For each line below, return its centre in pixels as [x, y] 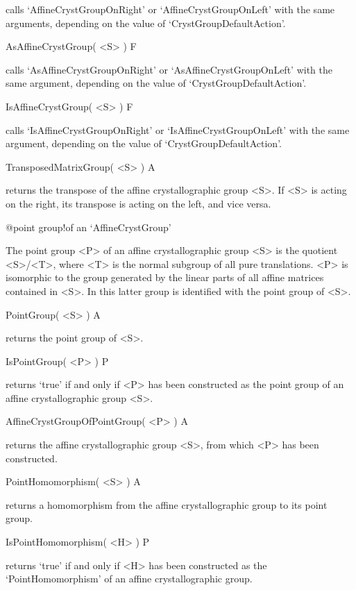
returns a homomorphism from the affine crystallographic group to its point [167, 504]
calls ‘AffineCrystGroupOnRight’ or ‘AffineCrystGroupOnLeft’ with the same [170, 9]
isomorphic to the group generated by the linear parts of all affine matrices [165, 277]
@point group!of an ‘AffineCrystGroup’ [88, 227]
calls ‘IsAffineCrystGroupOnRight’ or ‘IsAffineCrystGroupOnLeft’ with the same [178, 129]
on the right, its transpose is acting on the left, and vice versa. [138, 203]
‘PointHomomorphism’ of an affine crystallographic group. [129, 579]
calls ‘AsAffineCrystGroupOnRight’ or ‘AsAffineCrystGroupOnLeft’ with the [169, 69]
